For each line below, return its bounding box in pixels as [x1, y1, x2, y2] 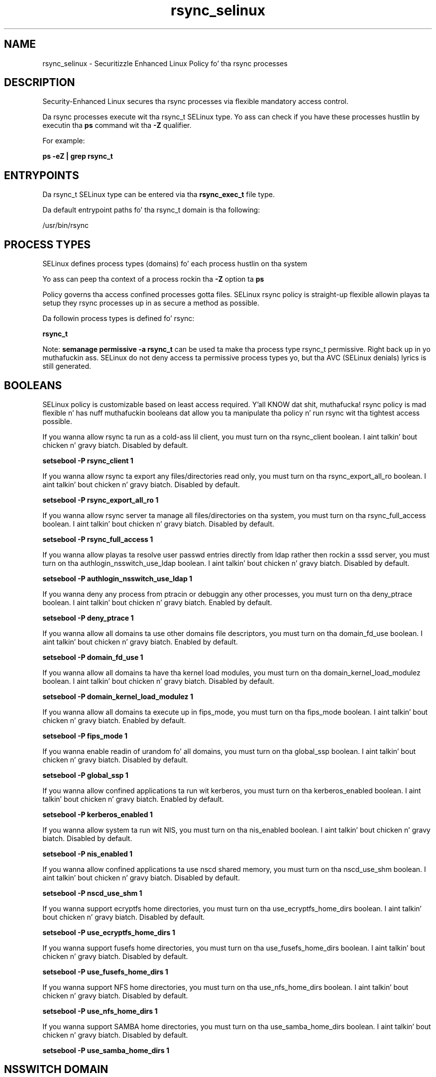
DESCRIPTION [4, 76, 75, 89]
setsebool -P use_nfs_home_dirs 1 [42, 1006, 158, 1015]
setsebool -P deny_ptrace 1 [42, 613, 134, 622]
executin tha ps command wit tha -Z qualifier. [42, 121, 192, 130]
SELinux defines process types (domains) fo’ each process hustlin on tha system [42, 259, 308, 268]
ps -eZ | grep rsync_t [42, 152, 113, 161]
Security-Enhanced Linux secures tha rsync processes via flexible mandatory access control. [42, 97, 348, 106]
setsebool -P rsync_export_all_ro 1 [42, 495, 159, 504]
